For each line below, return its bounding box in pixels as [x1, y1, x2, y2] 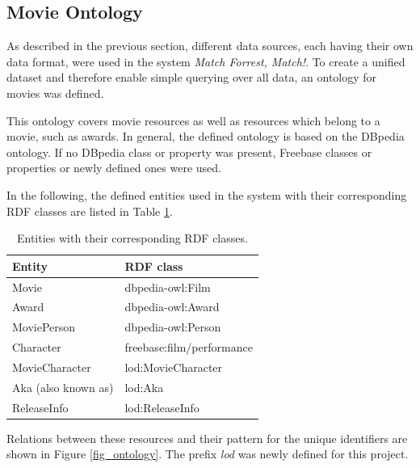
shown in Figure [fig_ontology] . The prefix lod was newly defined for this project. [6, 445, 409, 462]
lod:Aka [124, 378, 164, 395]
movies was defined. [6, 84, 104, 101]
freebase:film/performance [124, 339, 253, 356]
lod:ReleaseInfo [124, 398, 199, 415]
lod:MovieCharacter [124, 358, 223, 375]
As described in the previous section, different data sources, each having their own [6, 37, 414, 54]
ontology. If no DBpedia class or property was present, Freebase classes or [6, 143, 372, 160]
